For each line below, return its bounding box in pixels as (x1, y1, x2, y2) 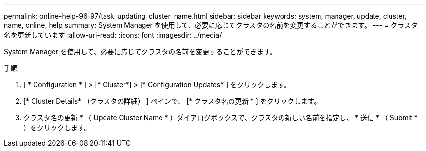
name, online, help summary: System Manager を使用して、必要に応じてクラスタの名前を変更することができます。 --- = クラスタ (4, 21, 418, 29)
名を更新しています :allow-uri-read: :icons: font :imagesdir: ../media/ (4, 31, 222, 39)
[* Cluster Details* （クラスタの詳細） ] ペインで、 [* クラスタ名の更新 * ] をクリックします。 (23, 97, 321, 105)
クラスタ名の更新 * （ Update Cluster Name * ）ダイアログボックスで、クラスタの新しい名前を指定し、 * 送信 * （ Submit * (23, 113, 418, 122)
